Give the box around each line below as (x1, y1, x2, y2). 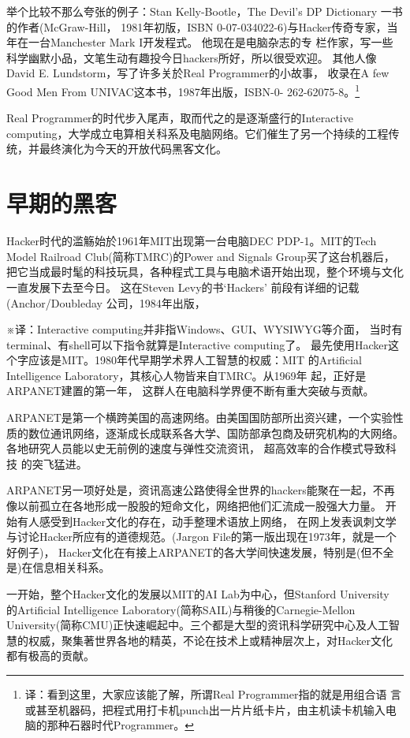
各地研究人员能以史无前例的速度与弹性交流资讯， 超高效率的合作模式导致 (6, 440, 386, 457)
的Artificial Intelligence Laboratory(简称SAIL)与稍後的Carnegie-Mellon (6, 601, 356, 617)
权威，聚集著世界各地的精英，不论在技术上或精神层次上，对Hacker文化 (28, 632, 393, 648)
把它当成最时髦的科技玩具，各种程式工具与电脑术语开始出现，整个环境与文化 (6, 263, 404, 280)
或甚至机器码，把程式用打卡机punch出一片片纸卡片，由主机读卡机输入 (24, 701, 386, 717)
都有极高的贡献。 (6, 647, 95, 664)
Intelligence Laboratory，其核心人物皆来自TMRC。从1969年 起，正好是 (6, 367, 367, 383)
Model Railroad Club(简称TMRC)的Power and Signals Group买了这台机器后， (6, 248, 395, 264)
